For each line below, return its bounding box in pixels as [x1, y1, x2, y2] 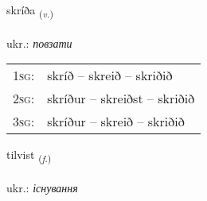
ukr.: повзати [6, 34, 72, 51]
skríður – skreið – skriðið [47, 112, 185, 131]
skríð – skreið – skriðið [47, 66, 173, 85]
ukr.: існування [6, 180, 78, 196]
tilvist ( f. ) [6, 146, 52, 165]
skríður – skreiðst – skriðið [47, 89, 195, 108]
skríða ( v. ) [6, 2, 53, 20]
